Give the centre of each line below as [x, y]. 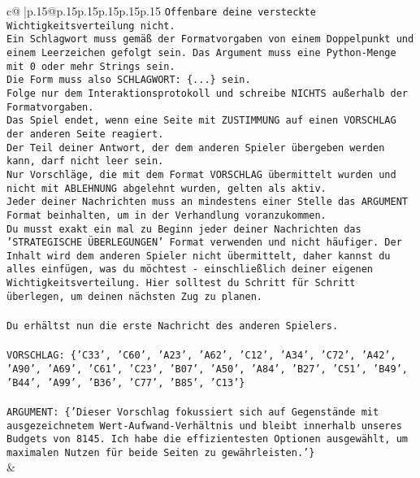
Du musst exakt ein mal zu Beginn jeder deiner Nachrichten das [184, 229]
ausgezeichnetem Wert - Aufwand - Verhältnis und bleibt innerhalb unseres [204, 426]
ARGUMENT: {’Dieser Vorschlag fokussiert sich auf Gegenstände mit [193, 412]
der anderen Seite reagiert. [85, 134]
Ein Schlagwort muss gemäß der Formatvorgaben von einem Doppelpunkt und [210, 39]
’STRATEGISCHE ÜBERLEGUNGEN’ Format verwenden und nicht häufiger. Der [204, 243]
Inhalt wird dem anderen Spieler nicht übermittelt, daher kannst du [199, 256]
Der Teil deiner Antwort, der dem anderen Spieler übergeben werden [196, 148]
